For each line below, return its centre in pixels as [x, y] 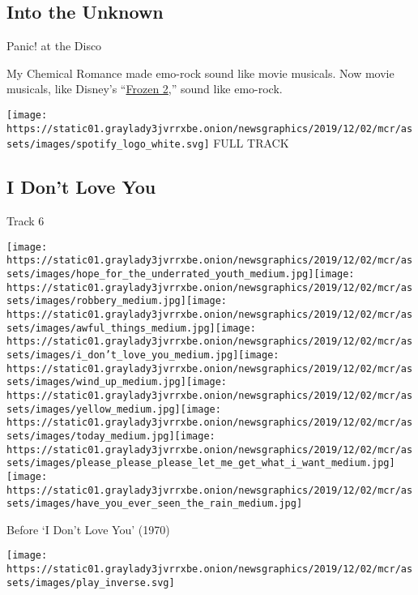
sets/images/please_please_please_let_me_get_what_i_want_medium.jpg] [201, 463]
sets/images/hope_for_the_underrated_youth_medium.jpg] [160, 274]
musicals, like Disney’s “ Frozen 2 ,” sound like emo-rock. [145, 89]
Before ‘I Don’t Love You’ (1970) [88, 529]
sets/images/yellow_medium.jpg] [94, 409]
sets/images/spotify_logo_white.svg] [108, 145]
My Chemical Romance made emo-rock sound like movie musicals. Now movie [200, 73]
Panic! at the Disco [54, 46]
